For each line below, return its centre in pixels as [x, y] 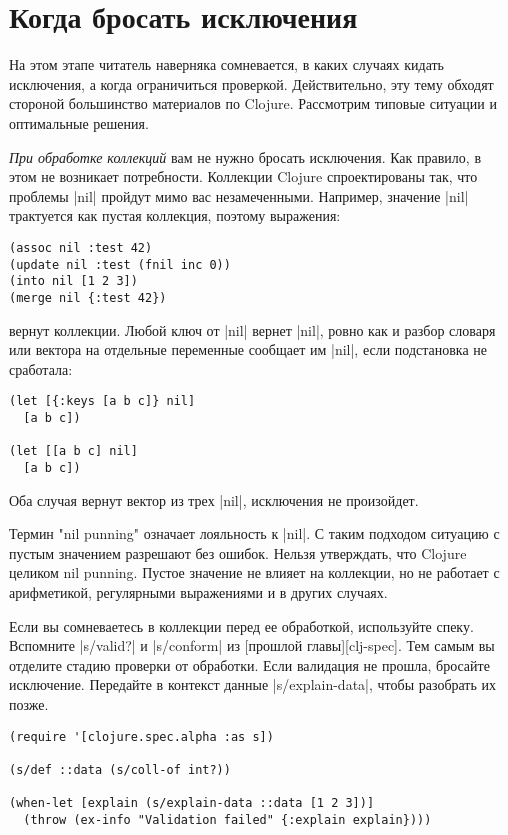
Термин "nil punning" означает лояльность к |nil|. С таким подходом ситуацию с [254, 533]
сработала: [41, 368]
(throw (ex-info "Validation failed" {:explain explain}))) [227, 819]
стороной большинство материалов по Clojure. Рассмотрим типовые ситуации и [253, 103]
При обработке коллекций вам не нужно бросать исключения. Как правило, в [245, 156]
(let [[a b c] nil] [73, 451]
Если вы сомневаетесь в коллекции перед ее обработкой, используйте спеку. [241, 625]
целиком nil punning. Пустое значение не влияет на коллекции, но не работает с [254, 572]
